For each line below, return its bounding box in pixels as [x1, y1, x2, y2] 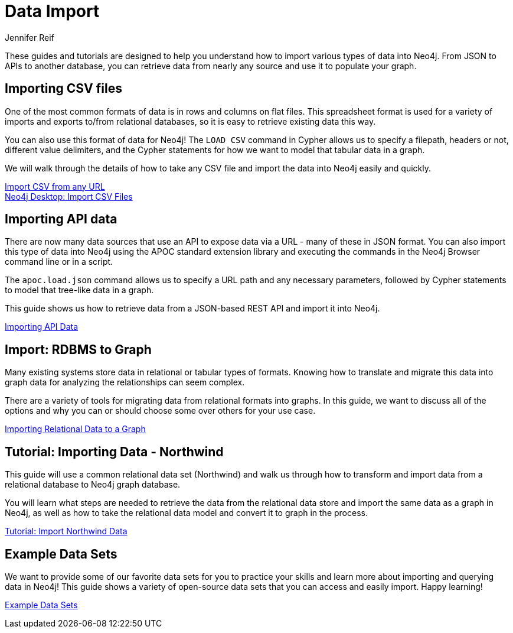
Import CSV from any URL [5, 181, 105, 191]
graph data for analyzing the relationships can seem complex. [5, 377, 245, 388]
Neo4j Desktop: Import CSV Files [5, 191, 133, 202]
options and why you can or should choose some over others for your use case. [5, 405, 316, 416]
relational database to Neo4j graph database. [5, 479, 181, 490]
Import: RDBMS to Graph [5, 342, 152, 357]
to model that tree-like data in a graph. [5, 285, 154, 296]
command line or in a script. [5, 257, 113, 267]
